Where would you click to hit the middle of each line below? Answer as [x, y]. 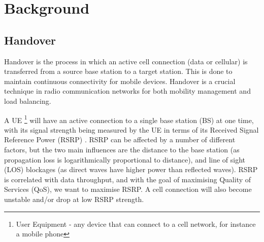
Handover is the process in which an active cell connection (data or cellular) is [126, 61]
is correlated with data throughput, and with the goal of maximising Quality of [128, 179]
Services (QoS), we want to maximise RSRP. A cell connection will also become [128, 189]
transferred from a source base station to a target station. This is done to [118, 71]
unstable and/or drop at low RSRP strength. [74, 199]
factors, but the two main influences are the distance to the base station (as [122, 149]
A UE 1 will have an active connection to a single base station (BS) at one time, [129, 119]
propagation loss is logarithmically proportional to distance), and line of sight [125, 159]
